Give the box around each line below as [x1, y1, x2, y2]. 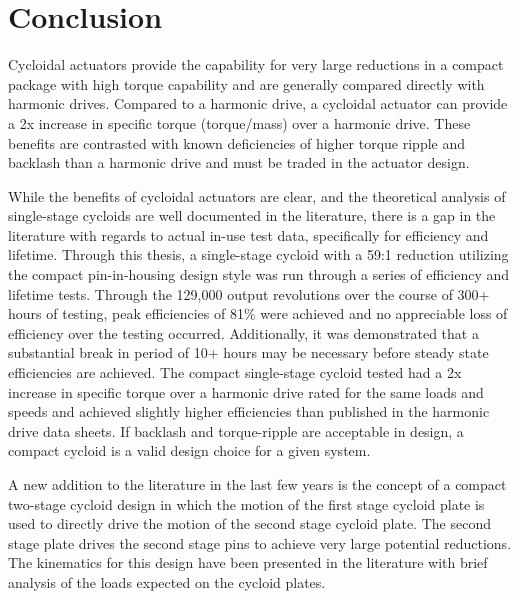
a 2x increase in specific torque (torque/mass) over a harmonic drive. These [8, 112, 471, 133]
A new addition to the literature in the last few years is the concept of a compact [8, 474, 507, 494]
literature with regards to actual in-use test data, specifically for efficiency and [8, 224, 489, 245]
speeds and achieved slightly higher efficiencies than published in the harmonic [8, 401, 490, 422]
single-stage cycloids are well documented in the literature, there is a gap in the [8, 205, 496, 226]
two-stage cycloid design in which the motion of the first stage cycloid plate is [8, 493, 485, 514]
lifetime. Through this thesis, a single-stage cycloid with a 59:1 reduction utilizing [8, 244, 509, 265]
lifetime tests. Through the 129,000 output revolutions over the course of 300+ [8, 283, 490, 304]
